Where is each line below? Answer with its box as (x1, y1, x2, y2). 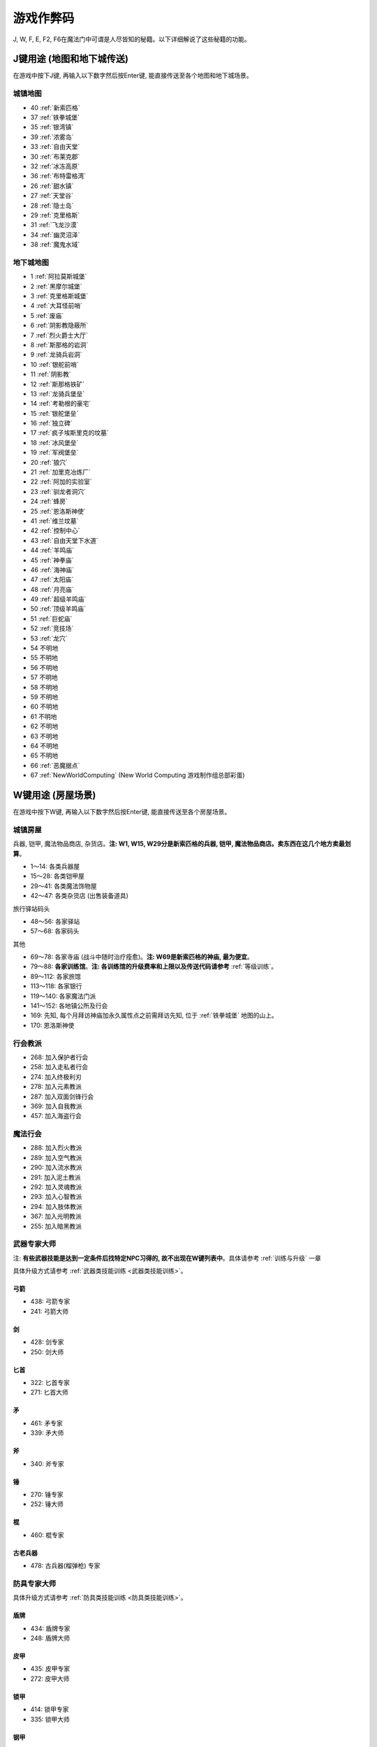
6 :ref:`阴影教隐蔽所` (30, 321, 89, 330)
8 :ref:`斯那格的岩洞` (30, 340, 89, 349)
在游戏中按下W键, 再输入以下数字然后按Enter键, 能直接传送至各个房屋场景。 (13, 808, 231, 816)
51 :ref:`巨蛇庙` (30, 614, 73, 623)
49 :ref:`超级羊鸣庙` (30, 595, 87, 604)
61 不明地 (30, 712, 57, 720)
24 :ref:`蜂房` (30, 497, 68, 506)
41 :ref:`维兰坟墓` (30, 516, 79, 525)
